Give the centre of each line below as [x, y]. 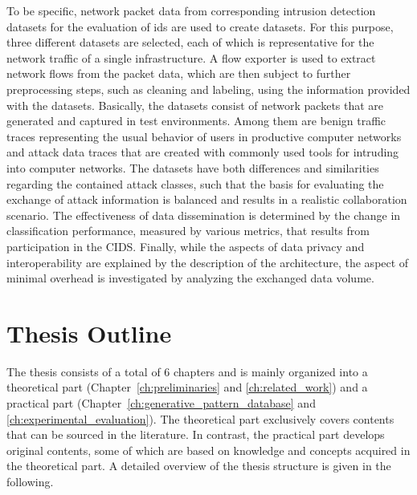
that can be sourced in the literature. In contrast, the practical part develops [196, 434]
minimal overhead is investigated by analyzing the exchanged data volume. [190, 278]
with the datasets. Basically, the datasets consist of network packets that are [195, 105]
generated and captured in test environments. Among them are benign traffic [196, 121]
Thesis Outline [89, 333]
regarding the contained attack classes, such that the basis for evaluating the [195, 183]
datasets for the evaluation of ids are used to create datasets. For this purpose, [200, 26]
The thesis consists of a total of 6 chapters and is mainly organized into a [187, 371]
